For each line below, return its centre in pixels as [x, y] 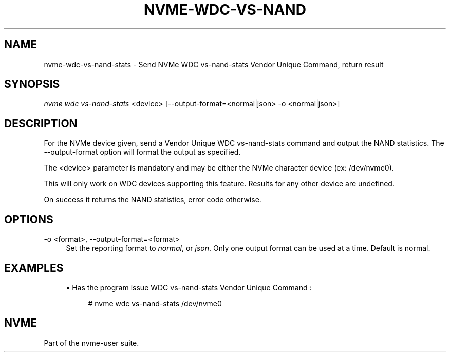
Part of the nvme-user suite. [91, 343]
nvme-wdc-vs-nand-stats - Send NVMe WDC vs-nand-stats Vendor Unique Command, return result [214, 64]
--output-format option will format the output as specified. [142, 152]
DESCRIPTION [41, 123]
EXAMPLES [34, 268]
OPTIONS [29, 219]
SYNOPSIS [32, 84]
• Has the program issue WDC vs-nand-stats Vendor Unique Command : [189, 287]
